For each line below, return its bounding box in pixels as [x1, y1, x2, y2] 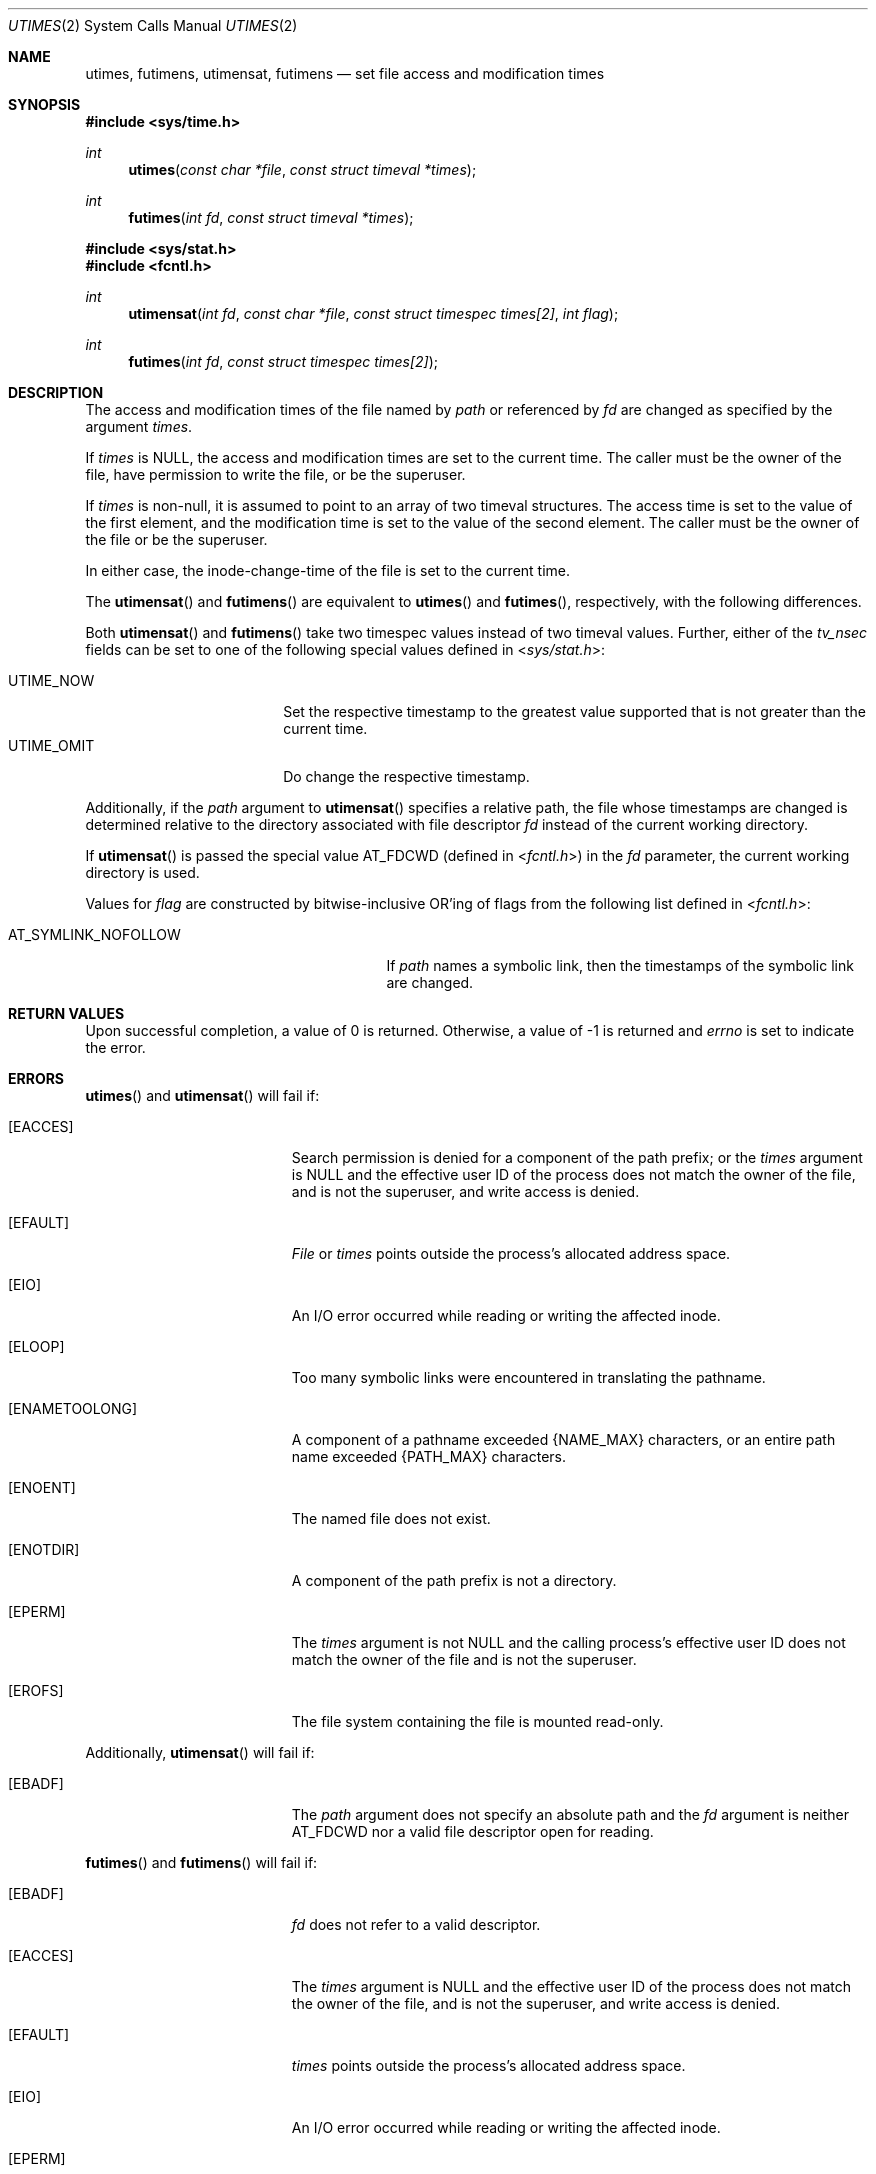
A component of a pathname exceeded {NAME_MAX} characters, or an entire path [291, 1431, 836, 1448]
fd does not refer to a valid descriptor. [291, 1916, 541, 1933]
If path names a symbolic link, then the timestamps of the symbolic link [386, 957, 854, 974]
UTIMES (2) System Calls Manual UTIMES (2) [8, 17, 298, 34]
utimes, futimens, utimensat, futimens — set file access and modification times [85, 65, 605, 82]
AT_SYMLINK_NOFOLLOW [8, 926, 181, 943]
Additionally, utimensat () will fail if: [85, 1744, 315, 1761]
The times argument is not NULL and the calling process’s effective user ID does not [291, 1634, 846, 1651]
